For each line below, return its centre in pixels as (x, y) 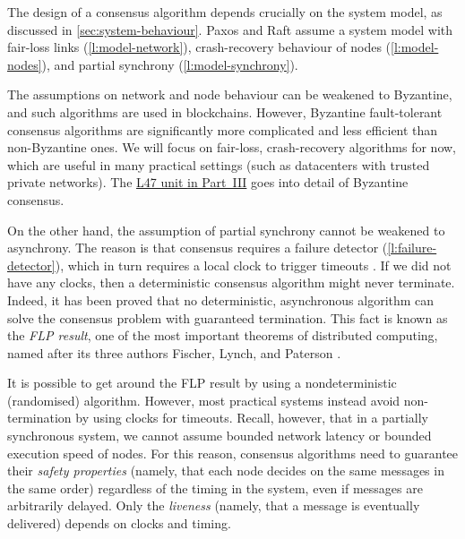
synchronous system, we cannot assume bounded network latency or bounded (220, 436)
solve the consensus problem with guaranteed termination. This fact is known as (228, 317)
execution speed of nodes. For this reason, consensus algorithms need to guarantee (233, 453)
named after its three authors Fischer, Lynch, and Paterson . (174, 352)
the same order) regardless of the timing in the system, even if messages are (215, 488)
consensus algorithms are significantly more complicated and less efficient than (223, 129)
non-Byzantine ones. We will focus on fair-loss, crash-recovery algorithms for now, (232, 147)
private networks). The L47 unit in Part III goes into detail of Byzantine (208, 182)
